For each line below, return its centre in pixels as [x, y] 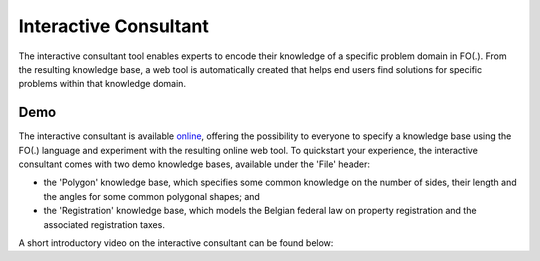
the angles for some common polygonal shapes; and [151, 196]
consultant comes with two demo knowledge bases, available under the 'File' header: [194, 164]
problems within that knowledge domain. [102, 84]
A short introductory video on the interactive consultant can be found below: [176, 242]
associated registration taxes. [104, 224]
